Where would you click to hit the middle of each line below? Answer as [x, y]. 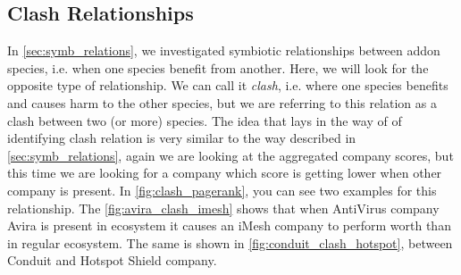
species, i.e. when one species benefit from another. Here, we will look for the [218, 67]
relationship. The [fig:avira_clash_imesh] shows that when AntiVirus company [223, 208]
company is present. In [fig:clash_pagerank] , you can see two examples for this [222, 190]
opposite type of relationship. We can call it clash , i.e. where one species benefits [228, 85]
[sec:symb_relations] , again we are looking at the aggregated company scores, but [230, 155]
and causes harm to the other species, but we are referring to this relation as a [222, 102]
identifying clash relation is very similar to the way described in [182, 138]
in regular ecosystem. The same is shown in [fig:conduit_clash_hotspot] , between [230, 242]
